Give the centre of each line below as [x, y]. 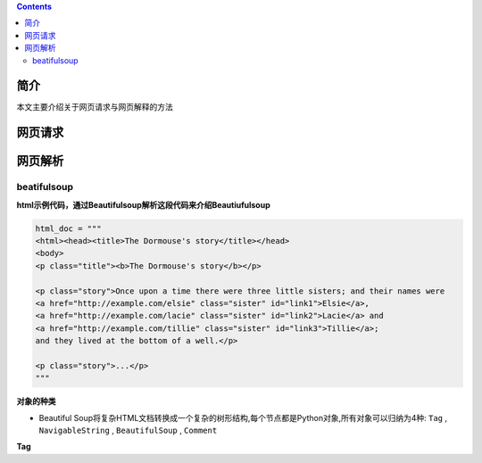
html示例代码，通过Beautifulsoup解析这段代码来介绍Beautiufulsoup [144, 204]
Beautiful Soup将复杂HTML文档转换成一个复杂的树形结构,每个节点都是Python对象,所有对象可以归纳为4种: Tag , [243, 418]
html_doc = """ [68, 228]
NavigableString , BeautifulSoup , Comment [128, 430]
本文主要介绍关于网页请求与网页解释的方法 [95, 107]
